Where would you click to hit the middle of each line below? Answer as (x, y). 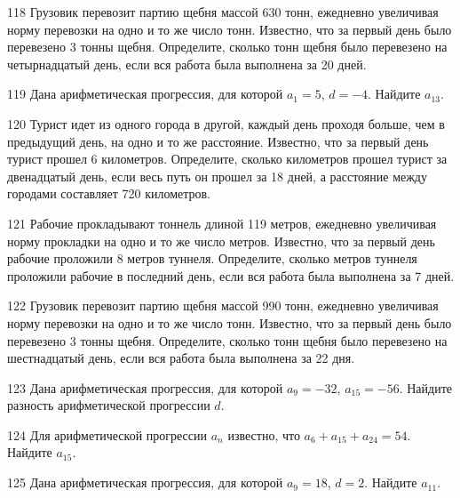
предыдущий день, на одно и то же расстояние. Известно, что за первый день (218, 141)
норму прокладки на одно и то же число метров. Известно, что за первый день (221, 241)
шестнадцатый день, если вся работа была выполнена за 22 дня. (181, 358)
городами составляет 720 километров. (109, 193)
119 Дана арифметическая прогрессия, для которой (145, 94)
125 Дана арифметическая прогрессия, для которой (145, 482)
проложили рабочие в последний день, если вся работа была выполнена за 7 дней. (231, 275)
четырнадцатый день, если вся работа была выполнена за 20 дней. (187, 64)
